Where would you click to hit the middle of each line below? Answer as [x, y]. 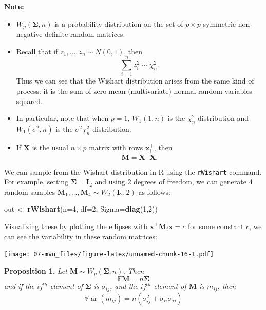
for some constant [216, 226]
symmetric [220, 23]
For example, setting [36, 182]
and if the [20, 286]
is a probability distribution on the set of [119, 23]
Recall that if [37, 51]
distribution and [223, 118]
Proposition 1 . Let [36, 270]
